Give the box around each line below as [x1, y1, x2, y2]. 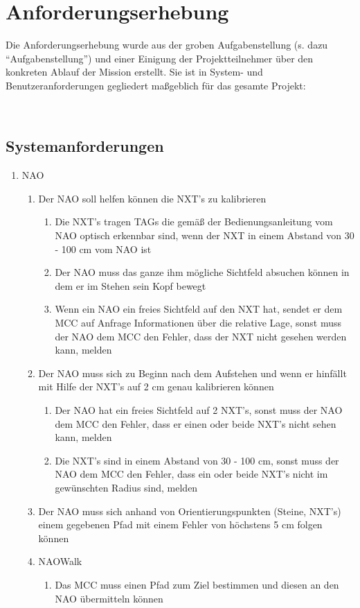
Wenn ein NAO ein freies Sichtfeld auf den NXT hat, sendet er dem [55, 302, 343, 316]
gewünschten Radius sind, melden [55, 480, 198, 494]
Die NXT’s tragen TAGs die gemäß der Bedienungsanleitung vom [55, 214, 333, 229]
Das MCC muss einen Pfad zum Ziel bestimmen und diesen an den [55, 577, 339, 591]
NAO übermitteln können [55, 591, 163, 605]
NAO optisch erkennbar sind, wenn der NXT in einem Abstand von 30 [55, 228, 354, 243]
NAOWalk [38, 554, 82, 568]
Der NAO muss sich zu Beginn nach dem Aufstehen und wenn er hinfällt [38, 365, 347, 380]
